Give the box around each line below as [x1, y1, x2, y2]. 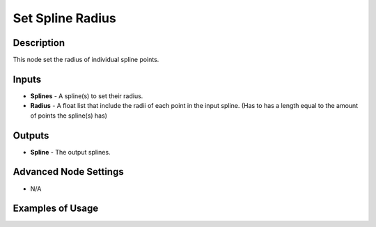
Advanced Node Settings [13, 166, 125, 178]
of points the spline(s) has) [30, 111, 108, 120]
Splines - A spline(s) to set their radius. [30, 91, 143, 100]
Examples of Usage [13, 203, 99, 214]
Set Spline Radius [13, 10, 116, 26]
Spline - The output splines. [30, 148, 111, 156]
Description [13, 37, 65, 49]
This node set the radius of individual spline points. [13, 56, 159, 64]
